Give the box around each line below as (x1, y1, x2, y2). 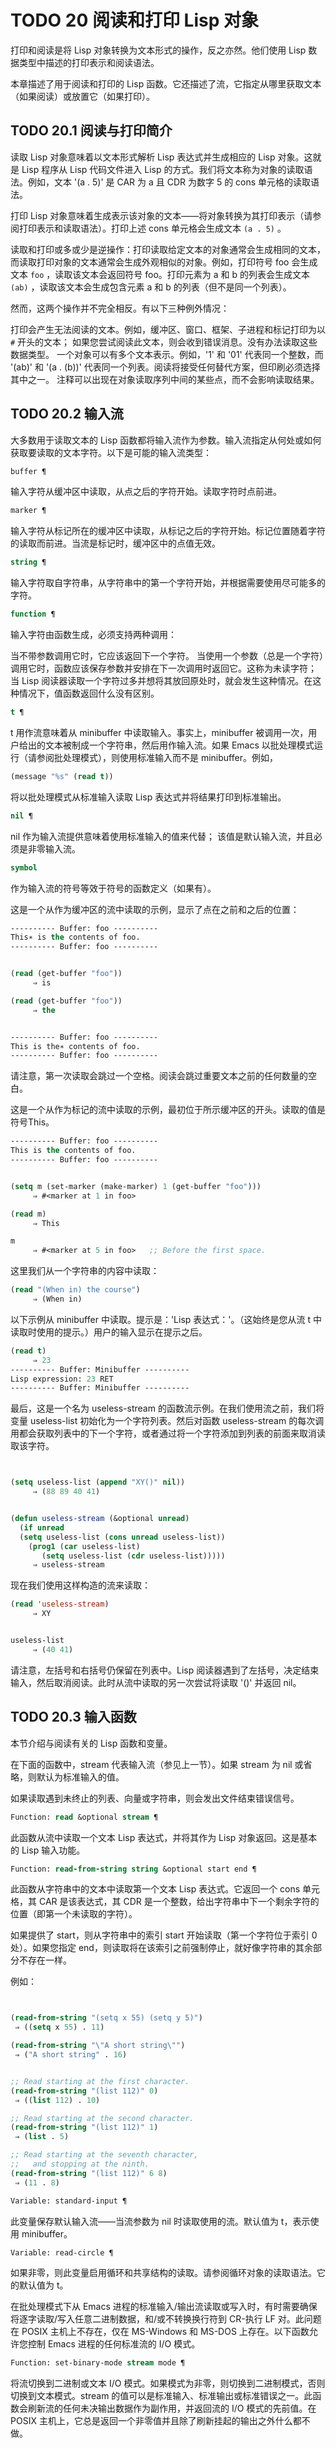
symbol (10, 862, 38, 873)
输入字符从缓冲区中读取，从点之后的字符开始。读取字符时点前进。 (10, 486, 282, 498)
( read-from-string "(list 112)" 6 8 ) (10, 2168, 168, 2178)
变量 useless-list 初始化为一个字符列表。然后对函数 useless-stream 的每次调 (10, 1415, 325, 1427)
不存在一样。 (18, 1954, 72, 1966)
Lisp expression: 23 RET (10, 1374, 114, 1384)
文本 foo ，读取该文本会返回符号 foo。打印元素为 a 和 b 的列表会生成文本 (10, 268, 311, 280)
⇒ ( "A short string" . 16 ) (14, 2050, 128, 2060)
